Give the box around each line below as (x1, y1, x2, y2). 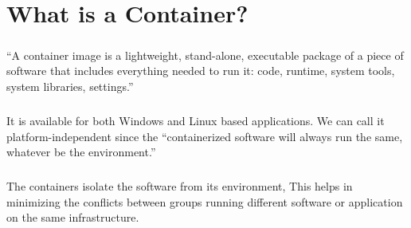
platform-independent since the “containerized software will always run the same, (6, 128, 403, 144)
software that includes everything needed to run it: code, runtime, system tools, (6, 62, 395, 79)
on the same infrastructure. (6, 209, 139, 226)
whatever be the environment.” (6, 143, 156, 160)
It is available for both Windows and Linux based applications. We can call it (6, 112, 385, 128)
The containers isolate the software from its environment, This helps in (6, 178, 353, 195)
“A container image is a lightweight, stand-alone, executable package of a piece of (6, 46, 404, 63)
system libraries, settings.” (6, 77, 134, 94)
